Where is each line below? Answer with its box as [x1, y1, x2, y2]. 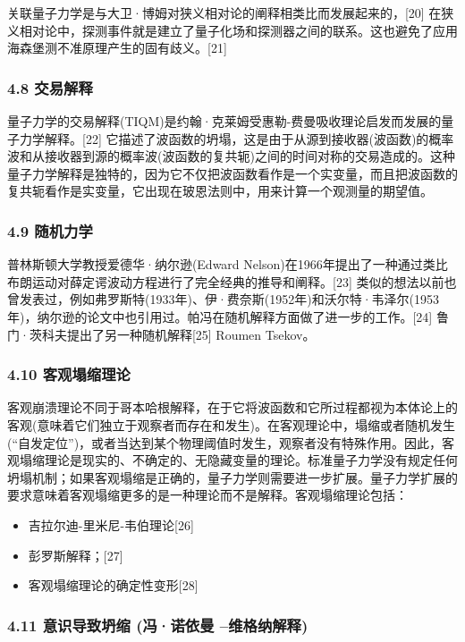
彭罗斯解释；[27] [28, 545, 123, 564]
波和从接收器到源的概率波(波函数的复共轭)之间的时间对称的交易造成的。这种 [7, 147, 455, 165]
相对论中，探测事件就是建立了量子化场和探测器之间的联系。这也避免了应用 [19, 21, 458, 39]
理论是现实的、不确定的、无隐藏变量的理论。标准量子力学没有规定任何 [44, 451, 458, 469]
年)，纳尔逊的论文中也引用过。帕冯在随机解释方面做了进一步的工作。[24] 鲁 [7, 307, 449, 325]
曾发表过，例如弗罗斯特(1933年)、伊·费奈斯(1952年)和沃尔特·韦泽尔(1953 [7, 290, 440, 308]
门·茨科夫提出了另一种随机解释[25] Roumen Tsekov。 [7, 325, 316, 343]
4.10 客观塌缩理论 [7, 363, 131, 385]
